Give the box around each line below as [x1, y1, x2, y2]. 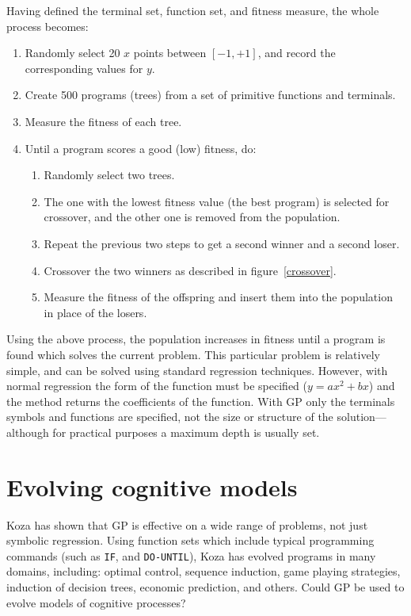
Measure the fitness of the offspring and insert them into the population [44, 289, 393, 305]
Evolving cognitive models [6, 470, 298, 503]
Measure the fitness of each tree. [25, 113, 182, 129]
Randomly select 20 [25, 44, 120, 61]
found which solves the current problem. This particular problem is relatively [6, 346, 380, 362]
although [6, 423, 49, 440]
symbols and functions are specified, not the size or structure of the [6, 408, 333, 425]
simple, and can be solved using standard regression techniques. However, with [6, 362, 388, 378]
